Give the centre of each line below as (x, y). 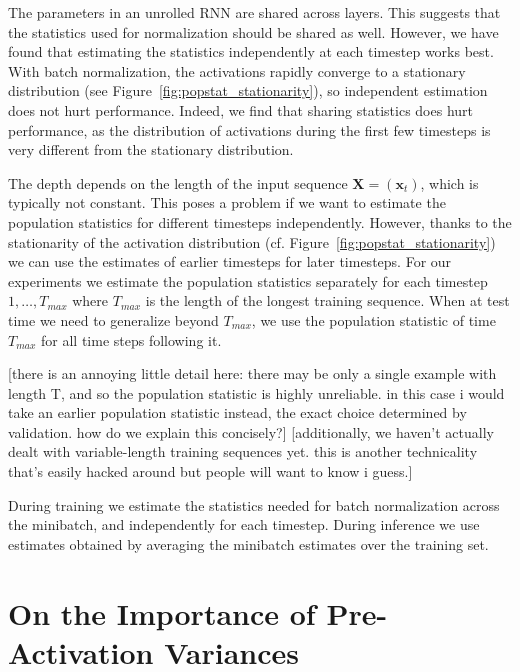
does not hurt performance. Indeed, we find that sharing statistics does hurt (241, 109)
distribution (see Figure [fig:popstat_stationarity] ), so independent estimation (248, 90)
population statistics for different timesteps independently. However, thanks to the (260, 221)
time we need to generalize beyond (113, 319)
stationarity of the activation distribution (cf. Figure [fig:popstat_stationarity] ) (252, 241)
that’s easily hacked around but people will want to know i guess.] (210, 471)
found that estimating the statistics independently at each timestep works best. (251, 51)
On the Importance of (162, 612)
